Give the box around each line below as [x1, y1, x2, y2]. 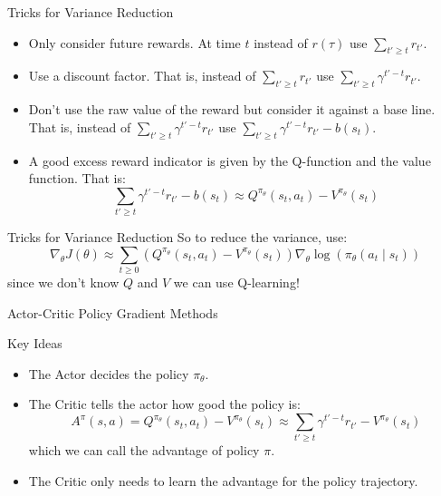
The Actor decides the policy [28, 364, 189, 383]
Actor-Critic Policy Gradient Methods [7, 303, 218, 322]
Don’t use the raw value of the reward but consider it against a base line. [28, 100, 436, 119]
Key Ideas [7, 334, 62, 353]
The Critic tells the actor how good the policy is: [28, 394, 301, 413]
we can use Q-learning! [173, 273, 300, 292]
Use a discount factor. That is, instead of [28, 66, 256, 85]
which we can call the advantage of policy [28, 441, 260, 460]
